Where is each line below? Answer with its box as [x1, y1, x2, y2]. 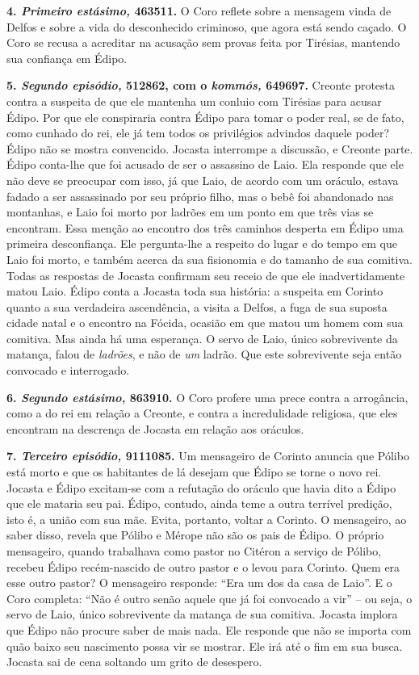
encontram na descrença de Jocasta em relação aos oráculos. [6, 420, 304, 437]
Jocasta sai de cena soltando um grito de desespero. [6, 653, 262, 670]
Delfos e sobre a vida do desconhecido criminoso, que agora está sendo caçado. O [6, 18, 407, 35]
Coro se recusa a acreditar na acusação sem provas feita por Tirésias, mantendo [6, 34, 400, 51]
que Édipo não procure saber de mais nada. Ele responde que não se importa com [6, 621, 412, 638]
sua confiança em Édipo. [6, 49, 128, 66]
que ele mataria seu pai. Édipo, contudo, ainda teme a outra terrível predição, [6, 495, 392, 512]
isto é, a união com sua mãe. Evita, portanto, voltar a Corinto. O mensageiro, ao [6, 510, 407, 527]
